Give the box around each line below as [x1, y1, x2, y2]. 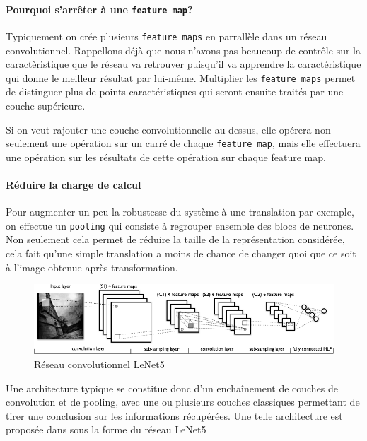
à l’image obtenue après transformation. [6, 259, 178, 274]
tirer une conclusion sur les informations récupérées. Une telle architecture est [6, 408, 343, 423]
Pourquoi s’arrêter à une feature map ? [6, 1, 193, 16]
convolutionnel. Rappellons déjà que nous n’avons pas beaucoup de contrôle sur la [6, 42, 361, 57]
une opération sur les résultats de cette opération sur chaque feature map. [6, 149, 326, 164]
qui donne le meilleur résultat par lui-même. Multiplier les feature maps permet [6, 70, 356, 85]
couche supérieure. [6, 98, 86, 112]
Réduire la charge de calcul [6, 177, 141, 192]
